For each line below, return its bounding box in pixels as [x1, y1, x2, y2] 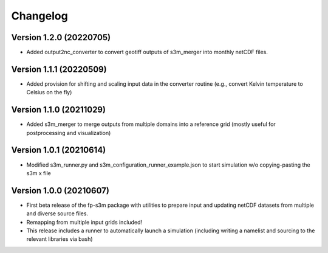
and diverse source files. [26, 210, 88, 217]
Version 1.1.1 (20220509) [11, 64, 107, 74]
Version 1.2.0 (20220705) [11, 32, 111, 43]
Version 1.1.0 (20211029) [11, 105, 106, 115]
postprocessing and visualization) [26, 129, 111, 136]
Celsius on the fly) [26, 89, 72, 96]
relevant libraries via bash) [26, 235, 94, 243]
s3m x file [26, 169, 51, 176]
